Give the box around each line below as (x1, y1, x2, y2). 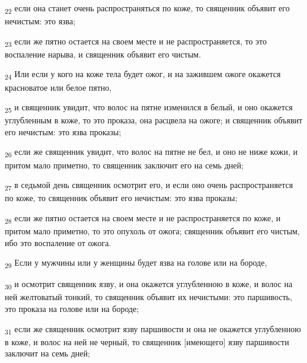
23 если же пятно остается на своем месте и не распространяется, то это (5, 34, 267, 49)
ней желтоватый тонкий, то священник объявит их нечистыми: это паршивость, (5, 291, 292, 303)
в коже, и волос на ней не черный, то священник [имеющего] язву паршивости (5, 335, 289, 348)
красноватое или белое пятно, (5, 81, 112, 93)
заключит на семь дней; (5, 347, 90, 359)
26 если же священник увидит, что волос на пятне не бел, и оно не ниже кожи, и (5, 145, 298, 160)
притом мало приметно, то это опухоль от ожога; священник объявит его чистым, (5, 225, 300, 237)
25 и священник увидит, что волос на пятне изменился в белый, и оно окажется (5, 101, 293, 114)
